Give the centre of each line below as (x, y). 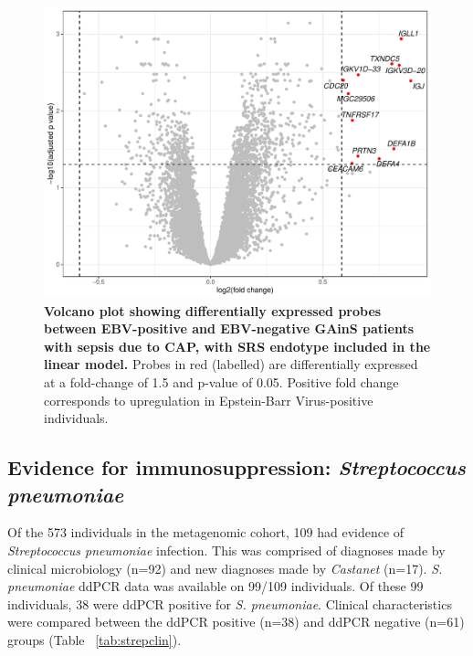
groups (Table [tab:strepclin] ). (95, 639)
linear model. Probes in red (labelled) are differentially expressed (231, 364)
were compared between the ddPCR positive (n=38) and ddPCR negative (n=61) (236, 622)
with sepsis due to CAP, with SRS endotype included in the (237, 346)
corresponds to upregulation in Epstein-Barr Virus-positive (209, 400)
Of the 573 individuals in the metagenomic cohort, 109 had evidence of (206, 532)
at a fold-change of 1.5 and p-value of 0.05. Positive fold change (221, 381)
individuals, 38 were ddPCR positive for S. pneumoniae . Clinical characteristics (230, 603)
